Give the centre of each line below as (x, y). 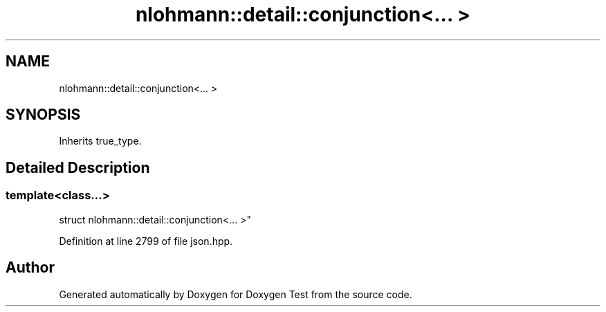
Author (30, 268)
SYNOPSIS (43, 115)
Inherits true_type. (100, 141)
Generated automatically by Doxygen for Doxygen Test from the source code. (236, 294)
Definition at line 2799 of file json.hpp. (146, 241)
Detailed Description (78, 167)
